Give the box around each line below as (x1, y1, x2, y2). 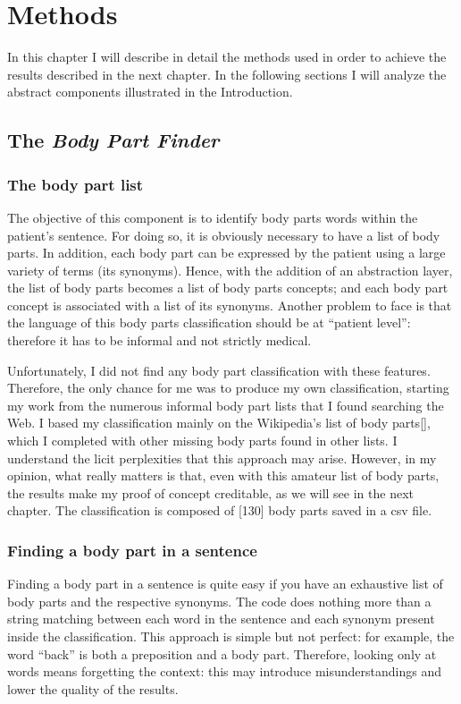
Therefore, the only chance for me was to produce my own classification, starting (7, 378, 449, 397)
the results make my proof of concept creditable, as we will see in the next (7, 483, 414, 502)
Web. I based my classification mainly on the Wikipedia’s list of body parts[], (7, 413, 431, 432)
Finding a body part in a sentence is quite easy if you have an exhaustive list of (7, 574, 443, 593)
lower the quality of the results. (7, 679, 179, 698)
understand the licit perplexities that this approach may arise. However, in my (7, 448, 437, 467)
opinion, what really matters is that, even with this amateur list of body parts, (7, 466, 440, 485)
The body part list (7, 173, 144, 195)
